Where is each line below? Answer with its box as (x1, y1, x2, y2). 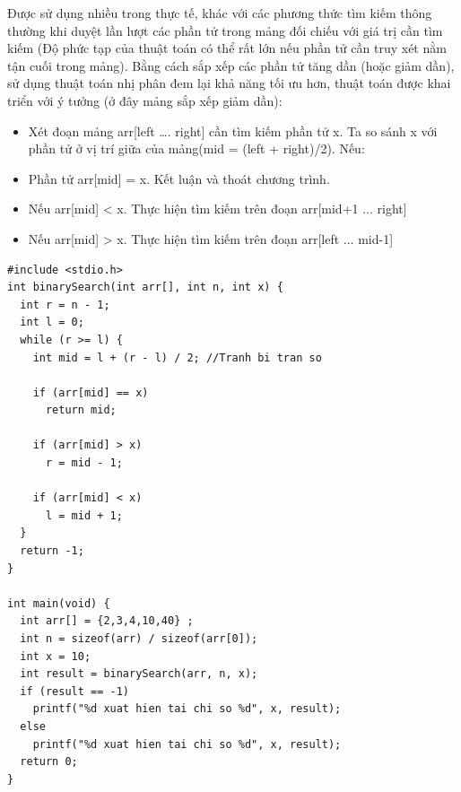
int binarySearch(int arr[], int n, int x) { (7, 281, 283, 294)
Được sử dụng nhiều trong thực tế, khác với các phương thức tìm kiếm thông (7, 4, 432, 22)
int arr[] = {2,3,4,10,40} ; (20, 614, 194, 628)
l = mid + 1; (45, 509, 123, 522)
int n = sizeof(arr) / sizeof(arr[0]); (20, 632, 258, 645)
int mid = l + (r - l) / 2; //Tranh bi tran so (32, 351, 322, 364)
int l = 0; (20, 316, 84, 329)
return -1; (20, 544, 84, 558)
